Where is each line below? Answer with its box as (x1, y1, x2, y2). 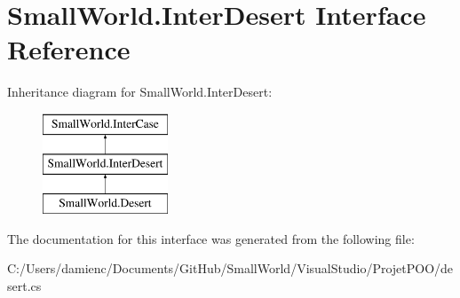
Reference (7, 31, 131, 67)
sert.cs (7, 277, 42, 295)
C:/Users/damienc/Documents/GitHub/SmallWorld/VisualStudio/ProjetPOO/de (7, 259, 454, 278)
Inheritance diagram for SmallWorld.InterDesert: (7, 82, 273, 101)
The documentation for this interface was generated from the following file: (7, 229, 415, 247)
